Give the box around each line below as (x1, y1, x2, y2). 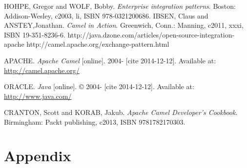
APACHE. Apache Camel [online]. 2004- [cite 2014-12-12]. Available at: (4, 55, 216, 65)
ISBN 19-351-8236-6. (4, 29, 65, 39)
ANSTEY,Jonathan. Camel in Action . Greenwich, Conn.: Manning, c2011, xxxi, (4, 20, 244, 30)
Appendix (4, 145, 71, 165)
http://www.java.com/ (4, 91, 72, 101)
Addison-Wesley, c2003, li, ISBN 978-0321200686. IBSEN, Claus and (4, 10, 208, 20)
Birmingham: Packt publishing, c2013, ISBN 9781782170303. (4, 116, 185, 127)
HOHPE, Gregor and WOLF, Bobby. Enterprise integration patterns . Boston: (4, 1, 236, 11)
